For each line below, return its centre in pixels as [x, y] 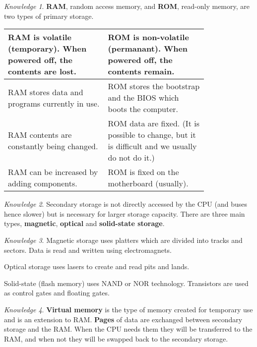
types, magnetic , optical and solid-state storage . [84, 223]
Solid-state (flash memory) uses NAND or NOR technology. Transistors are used [126, 283]
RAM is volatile [40, 37]
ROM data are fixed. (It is [154, 123]
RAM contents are [40, 135]
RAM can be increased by [53, 172]
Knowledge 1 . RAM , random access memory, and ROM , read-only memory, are [127, 6]
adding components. [43, 183]
